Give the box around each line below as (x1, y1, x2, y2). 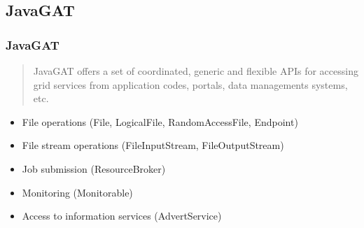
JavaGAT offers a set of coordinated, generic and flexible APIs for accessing (33, 64, 358, 78)
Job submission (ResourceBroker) (22, 161, 166, 176)
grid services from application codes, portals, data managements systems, (33, 77, 348, 92)
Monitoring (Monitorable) (22, 185, 133, 199)
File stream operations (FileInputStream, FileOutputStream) (22, 138, 284, 152)
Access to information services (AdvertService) (22, 208, 222, 223)
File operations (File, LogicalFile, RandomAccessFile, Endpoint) (22, 114, 298, 129)
